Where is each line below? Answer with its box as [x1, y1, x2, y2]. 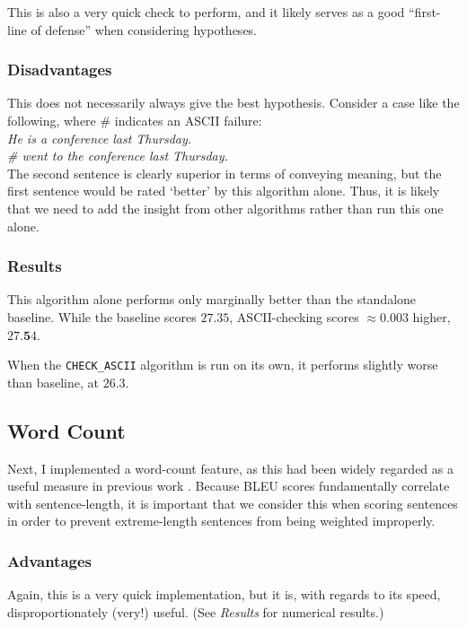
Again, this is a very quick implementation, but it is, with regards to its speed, [7, 585, 441, 604]
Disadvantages [7, 58, 112, 81]
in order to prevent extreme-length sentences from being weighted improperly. [7, 511, 436, 530]
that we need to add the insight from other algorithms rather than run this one [7, 198, 444, 217]
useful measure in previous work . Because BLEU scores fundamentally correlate [7, 476, 450, 495]
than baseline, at [7, 372, 99, 391]
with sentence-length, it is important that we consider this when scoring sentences [7, 493, 458, 512]
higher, [412, 307, 451, 326]
